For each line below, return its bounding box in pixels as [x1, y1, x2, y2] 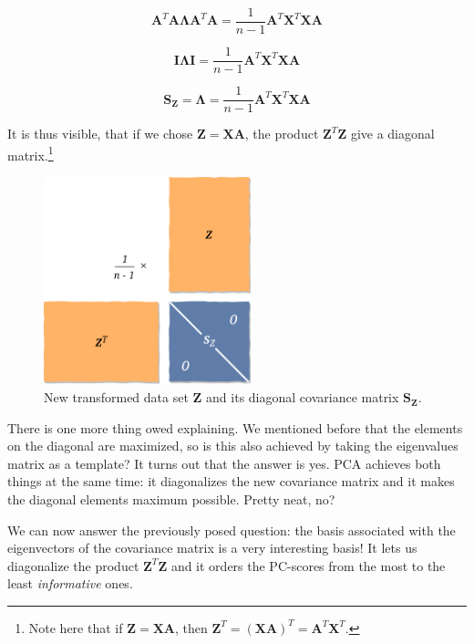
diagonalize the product [7, 556, 139, 575]
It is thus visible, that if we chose [7, 124, 193, 143]
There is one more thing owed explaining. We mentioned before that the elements [7, 418, 463, 437]
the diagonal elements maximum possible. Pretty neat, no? [7, 490, 335, 509]
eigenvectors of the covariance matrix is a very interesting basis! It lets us [7, 538, 417, 557]
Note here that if [28, 618, 123, 637]
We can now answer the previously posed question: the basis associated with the [7, 520, 456, 539]
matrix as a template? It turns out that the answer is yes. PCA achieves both [7, 453, 441, 473]
